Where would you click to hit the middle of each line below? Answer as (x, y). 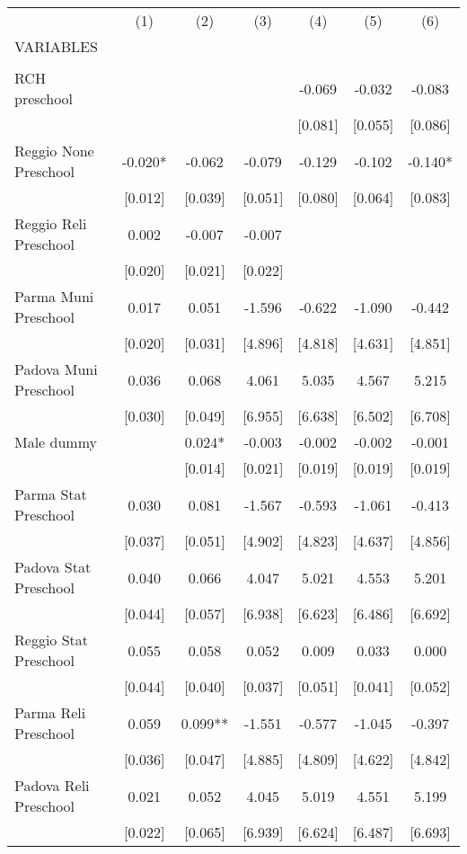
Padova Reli (52, 785)
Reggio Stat (52, 640)
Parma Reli (50, 712)
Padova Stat (53, 567)
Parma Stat (51, 494)
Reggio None (54, 151)
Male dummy (56, 442)
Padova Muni (56, 369)
